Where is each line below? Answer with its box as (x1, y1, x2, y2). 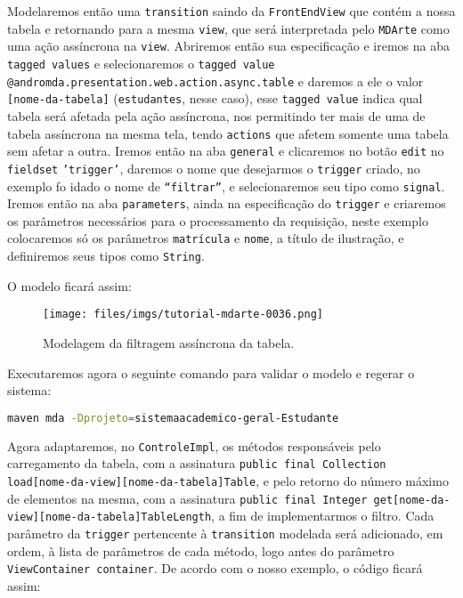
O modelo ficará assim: (7, 276, 132, 295)
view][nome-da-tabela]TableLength (7, 511, 212, 524)
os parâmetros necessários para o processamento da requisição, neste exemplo (7, 211, 428, 230)
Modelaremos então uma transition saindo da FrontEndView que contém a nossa (7, 2, 456, 20)
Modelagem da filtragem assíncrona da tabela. (43, 333, 295, 352)
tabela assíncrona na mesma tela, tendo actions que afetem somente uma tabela (7, 124, 449, 142)
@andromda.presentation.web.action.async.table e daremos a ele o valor (7, 71, 424, 90)
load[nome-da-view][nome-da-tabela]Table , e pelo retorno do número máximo (7, 471, 449, 489)
